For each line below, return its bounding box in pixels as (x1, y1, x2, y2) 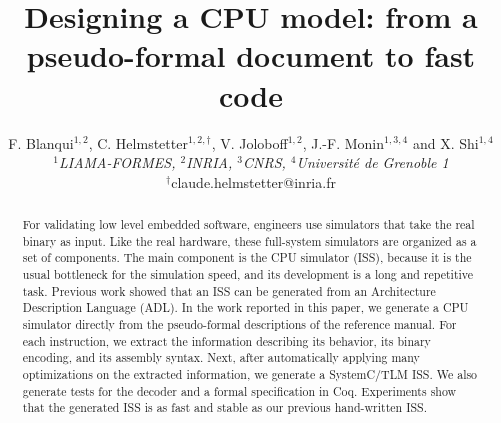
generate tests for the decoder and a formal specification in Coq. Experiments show (22, 382, 457, 399)
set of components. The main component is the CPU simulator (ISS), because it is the (22, 249, 472, 266)
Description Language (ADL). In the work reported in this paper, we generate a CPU (22, 299, 469, 316)
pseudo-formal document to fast (26, 35, 476, 76)
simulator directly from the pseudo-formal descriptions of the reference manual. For (22, 316, 457, 333)
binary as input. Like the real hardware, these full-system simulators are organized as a (22, 232, 477, 249)
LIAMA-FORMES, (58, 152, 176, 173)
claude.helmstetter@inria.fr (171, 171, 336, 192)
